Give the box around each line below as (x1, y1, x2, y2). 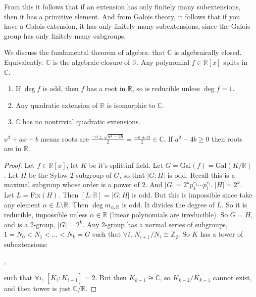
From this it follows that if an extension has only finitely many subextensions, (4, 1, 241, 11)
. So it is (221, 199, 247, 209)
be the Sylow (28, 169, 68, 180)
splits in (223, 56, 248, 67)
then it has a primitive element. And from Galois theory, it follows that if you (4, 11, 240, 21)
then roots (211, 133, 243, 144)
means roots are (41, 133, 89, 144)
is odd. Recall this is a (167, 169, 235, 180)
